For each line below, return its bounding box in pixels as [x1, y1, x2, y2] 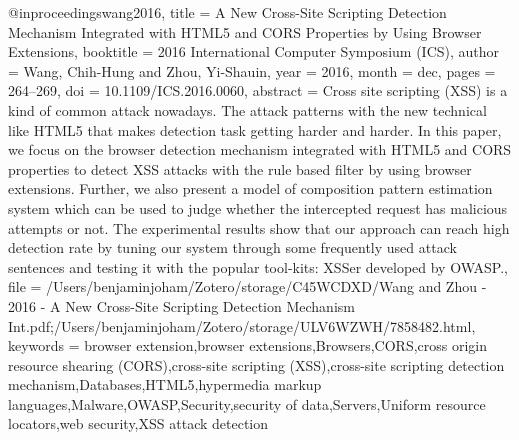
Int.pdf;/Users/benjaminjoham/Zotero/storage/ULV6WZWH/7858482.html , [8, 315, 476, 336]
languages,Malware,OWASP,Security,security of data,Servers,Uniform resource [8, 393, 486, 414]
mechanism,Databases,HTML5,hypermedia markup [8, 374, 322, 395]
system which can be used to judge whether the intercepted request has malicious [8, 197, 508, 218]
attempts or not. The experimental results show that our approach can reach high [8, 217, 510, 238]
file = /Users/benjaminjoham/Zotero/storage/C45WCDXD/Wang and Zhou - [8, 276, 487, 297]
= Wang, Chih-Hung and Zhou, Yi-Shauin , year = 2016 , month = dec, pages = [8, 60, 496, 81]
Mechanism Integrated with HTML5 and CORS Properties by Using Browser [8, 21, 482, 42]
